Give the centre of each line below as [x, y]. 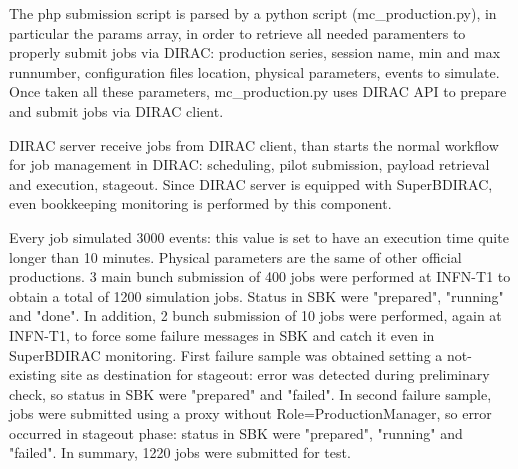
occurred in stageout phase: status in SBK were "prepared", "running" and [236, 432]
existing [33, 374]
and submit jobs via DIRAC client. [116, 110]
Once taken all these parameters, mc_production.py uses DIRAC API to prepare [258, 91]
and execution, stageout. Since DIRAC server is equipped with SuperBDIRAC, [251, 183]
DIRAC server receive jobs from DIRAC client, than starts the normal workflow [254, 144]
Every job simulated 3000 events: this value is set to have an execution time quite [259, 236]
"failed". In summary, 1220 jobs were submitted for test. [180, 452]
